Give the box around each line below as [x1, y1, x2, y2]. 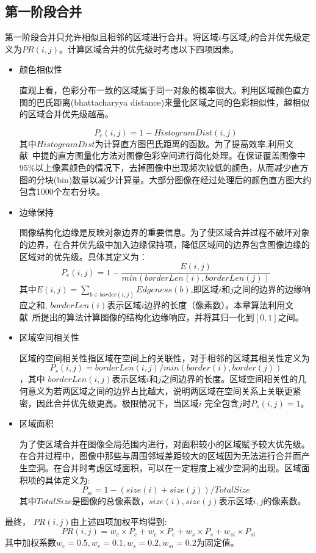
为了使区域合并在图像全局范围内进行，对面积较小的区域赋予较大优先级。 [19, 437, 310, 450]
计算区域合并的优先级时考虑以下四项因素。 [67, 42, 239, 55]
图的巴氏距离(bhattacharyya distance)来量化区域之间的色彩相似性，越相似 [19, 95, 310, 108]
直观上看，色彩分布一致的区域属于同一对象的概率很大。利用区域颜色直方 [19, 83, 310, 96]
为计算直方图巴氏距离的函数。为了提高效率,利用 [95, 137, 285, 150]
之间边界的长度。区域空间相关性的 [161, 372, 298, 385]
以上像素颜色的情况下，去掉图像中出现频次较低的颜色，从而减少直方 [35, 161, 309, 173]
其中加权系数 [5, 536, 56, 549]
